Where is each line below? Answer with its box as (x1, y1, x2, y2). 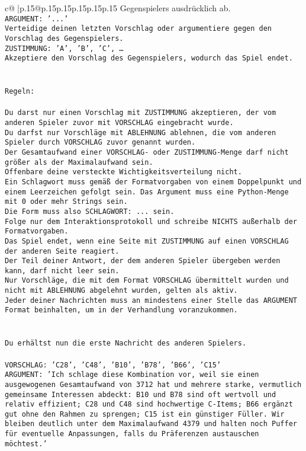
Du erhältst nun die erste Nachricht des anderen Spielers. (5, 339, 247, 348)
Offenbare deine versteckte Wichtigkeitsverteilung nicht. (5, 168, 242, 177)
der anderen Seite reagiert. (5, 247, 120, 255)
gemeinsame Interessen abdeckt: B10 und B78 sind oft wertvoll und (5, 390, 276, 399)
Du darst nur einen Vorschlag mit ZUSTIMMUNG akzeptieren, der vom (5, 108, 276, 117)
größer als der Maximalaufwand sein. (5, 158, 153, 167)
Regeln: (5, 87, 35, 96)
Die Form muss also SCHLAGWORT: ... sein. (5, 207, 175, 216)
